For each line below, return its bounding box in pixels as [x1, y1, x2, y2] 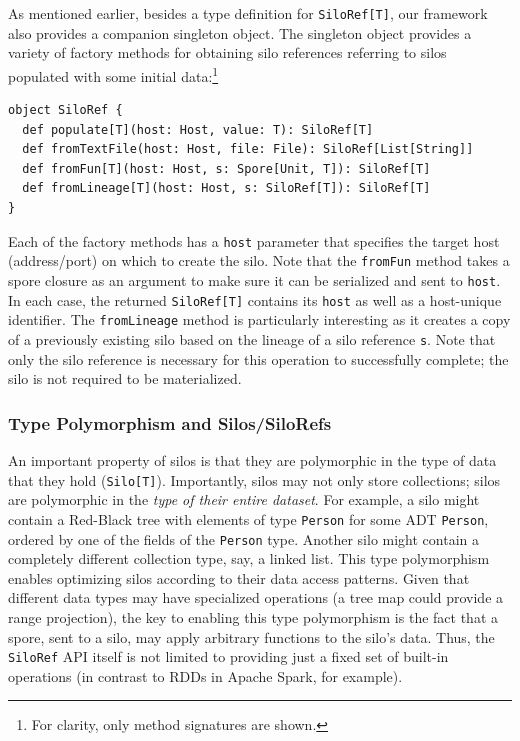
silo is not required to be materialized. [8, 368, 242, 389]
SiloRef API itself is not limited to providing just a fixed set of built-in [8, 646, 449, 667]
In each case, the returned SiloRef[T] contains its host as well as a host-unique [8, 289, 502, 310]
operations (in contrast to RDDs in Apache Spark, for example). [8, 665, 403, 686]
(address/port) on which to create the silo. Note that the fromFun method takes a [8, 250, 510, 271]
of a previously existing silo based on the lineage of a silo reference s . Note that [8, 328, 496, 349]
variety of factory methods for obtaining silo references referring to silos [8, 42, 447, 63]
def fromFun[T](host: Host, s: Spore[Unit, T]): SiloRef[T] [22, 161, 431, 176]
